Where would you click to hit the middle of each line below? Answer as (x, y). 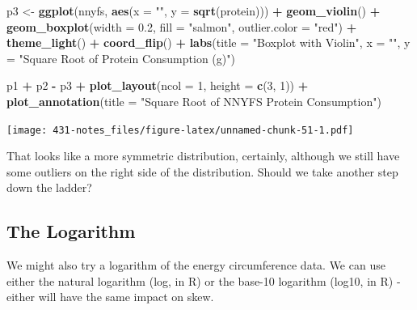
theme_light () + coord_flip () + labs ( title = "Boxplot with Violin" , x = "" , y (208, 42)
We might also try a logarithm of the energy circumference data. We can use (196, 265)
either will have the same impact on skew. (110, 297)
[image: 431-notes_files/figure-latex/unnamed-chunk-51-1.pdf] (180, 130)
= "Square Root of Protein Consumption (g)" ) (121, 58)
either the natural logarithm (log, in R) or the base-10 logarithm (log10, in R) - (204, 280)
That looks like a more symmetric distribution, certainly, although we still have (203, 156)
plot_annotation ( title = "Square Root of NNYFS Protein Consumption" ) (194, 101)
